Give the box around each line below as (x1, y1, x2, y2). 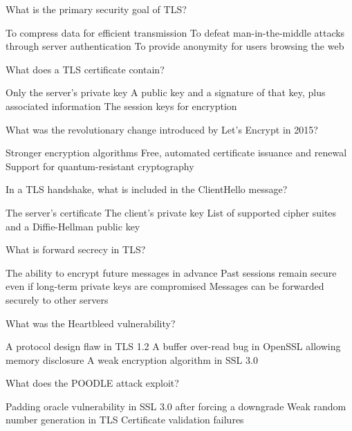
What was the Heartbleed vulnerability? (6, 315, 176, 330)
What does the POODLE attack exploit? (6, 376, 179, 390)
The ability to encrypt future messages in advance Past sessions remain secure (6, 265, 337, 279)
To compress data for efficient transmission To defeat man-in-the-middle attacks (6, 25, 345, 39)
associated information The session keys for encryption (6, 98, 237, 113)
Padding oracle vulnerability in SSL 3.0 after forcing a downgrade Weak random (6, 398, 346, 413)
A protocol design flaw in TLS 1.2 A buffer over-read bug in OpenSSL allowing (6, 339, 341, 354)
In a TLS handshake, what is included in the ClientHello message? (6, 182, 288, 196)
